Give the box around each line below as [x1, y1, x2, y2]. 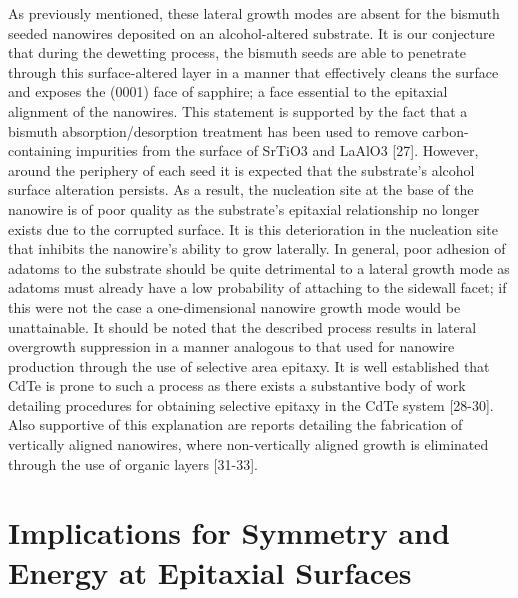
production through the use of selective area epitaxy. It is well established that [8, 355, 490, 376]
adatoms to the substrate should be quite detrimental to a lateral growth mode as [8, 257, 510, 278]
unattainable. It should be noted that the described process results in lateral [8, 316, 477, 337]
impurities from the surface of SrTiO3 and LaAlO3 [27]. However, [76, 140, 479, 161]
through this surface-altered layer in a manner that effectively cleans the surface [8, 61, 499, 82]
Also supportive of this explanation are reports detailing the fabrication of [8, 414, 463, 435]
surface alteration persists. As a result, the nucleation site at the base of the [8, 179, 474, 200]
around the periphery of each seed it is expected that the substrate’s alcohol [8, 159, 475, 180]
